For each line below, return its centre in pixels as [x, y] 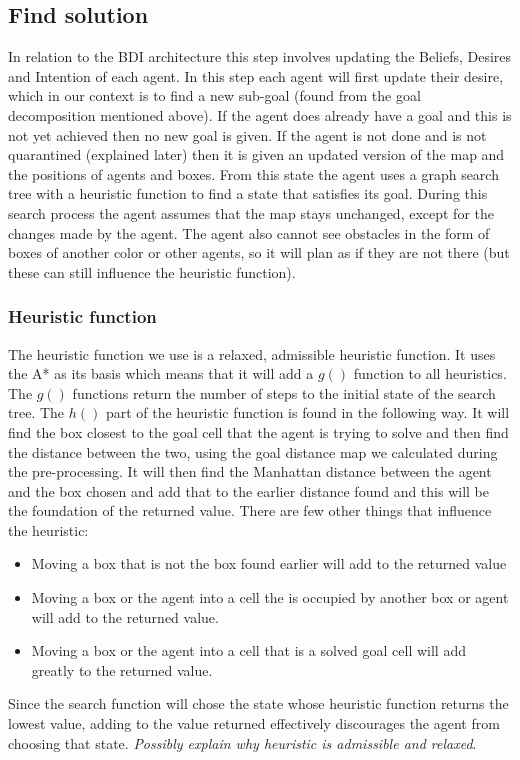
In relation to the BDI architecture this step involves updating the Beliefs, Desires [260, 56]
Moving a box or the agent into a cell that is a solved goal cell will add [248, 650]
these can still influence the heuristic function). [152, 271]
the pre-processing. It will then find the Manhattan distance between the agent [250, 471]
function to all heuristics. [430, 373]
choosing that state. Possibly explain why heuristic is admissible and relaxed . [242, 742]
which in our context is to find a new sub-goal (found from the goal [214, 95]
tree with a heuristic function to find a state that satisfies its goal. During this [248, 193]
